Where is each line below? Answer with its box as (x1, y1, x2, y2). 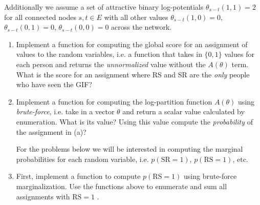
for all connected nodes (4, 11, 76, 22)
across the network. (111, 22, 172, 32)
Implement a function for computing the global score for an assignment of (16, 38, 248, 49)
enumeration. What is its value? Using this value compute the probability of (16, 116, 253, 127)
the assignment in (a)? (16, 126, 86, 137)
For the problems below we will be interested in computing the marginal (16, 143, 243, 154)
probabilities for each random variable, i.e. (16, 153, 149, 164)
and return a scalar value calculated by (122, 106, 245, 117)
